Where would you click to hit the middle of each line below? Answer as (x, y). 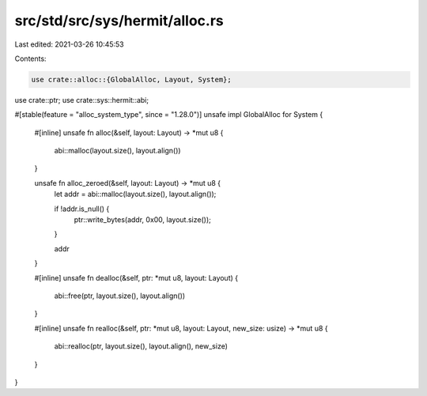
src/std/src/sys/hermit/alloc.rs (119, 21)
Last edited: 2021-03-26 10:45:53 (69, 44)
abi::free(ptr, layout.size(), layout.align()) (120, 296)
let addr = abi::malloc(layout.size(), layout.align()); (135, 194)
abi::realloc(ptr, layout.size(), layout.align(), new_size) (141, 346)
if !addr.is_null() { (82, 209)
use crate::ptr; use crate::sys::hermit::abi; (82, 100)
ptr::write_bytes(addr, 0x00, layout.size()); (142, 220)
